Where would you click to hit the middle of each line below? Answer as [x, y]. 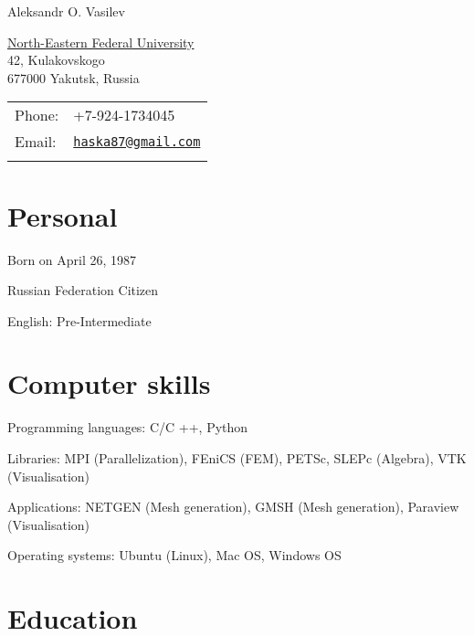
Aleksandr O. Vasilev [66, 11]
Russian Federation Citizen [83, 290]
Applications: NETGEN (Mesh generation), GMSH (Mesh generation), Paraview [233, 507]
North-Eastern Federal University [101, 42]
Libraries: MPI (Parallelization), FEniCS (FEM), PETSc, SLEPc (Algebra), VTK [237, 458]
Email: [36, 142]
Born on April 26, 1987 [72, 259]
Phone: [37, 115]
